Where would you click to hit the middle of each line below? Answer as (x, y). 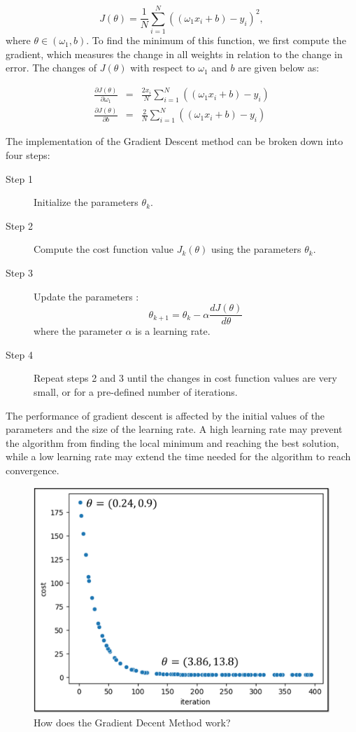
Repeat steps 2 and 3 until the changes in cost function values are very (185, 378)
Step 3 (19, 272)
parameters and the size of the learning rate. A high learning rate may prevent (174, 429)
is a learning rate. (173, 331)
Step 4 (19, 354)
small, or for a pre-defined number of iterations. (136, 392)
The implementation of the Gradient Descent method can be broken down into (175, 141)
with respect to (163, 68)
